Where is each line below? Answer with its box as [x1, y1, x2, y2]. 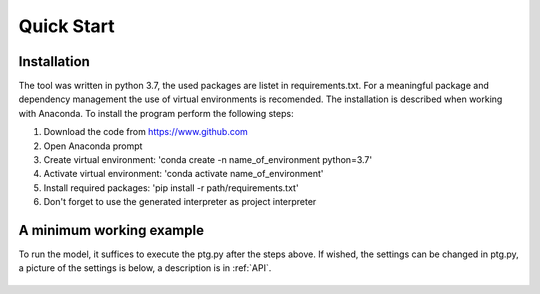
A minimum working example [18, 222, 205, 239]
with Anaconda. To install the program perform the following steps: [18, 107, 294, 119]
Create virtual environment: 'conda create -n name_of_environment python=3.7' [43, 154, 373, 166]
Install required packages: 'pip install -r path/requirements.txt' [43, 181, 299, 194]
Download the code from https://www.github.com [43, 126, 249, 138]
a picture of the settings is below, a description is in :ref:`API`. [18, 262, 272, 274]
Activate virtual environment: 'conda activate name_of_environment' [43, 168, 324, 180]
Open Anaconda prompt [43, 140, 143, 152]
